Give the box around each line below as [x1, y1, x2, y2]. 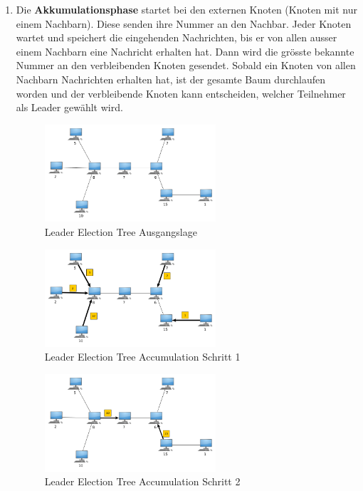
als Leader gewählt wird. [16, 100, 123, 115]
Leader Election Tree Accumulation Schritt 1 [44, 349, 241, 364]
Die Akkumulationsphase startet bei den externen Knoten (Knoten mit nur [16, 2, 357, 16]
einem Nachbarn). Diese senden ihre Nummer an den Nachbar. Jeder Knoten [16, 16, 352, 31]
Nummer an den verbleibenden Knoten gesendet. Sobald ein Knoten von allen [16, 58, 356, 73]
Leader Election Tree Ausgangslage [44, 224, 197, 239]
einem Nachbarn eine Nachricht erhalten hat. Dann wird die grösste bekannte [16, 43, 354, 58]
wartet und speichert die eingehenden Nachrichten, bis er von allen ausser [16, 30, 337, 45]
